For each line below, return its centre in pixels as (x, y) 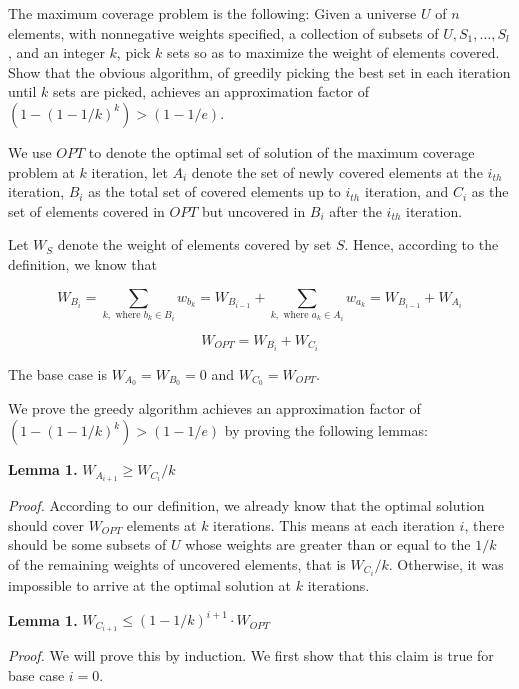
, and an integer (56, 52)
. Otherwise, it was (446, 563)
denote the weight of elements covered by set (194, 244)
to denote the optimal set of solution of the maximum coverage (281, 151)
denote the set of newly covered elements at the (337, 171)
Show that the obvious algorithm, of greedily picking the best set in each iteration (259, 71)
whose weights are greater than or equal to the (328, 544)
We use (30, 151)
